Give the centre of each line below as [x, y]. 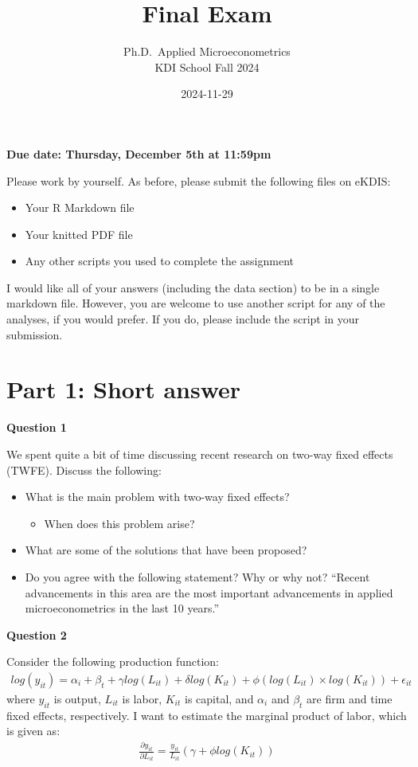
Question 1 [37, 427]
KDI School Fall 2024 [207, 67]
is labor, [142, 698]
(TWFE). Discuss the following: [84, 470]
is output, [77, 698]
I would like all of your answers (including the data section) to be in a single [193, 287]
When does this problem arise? [119, 523]
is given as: [33, 731]
